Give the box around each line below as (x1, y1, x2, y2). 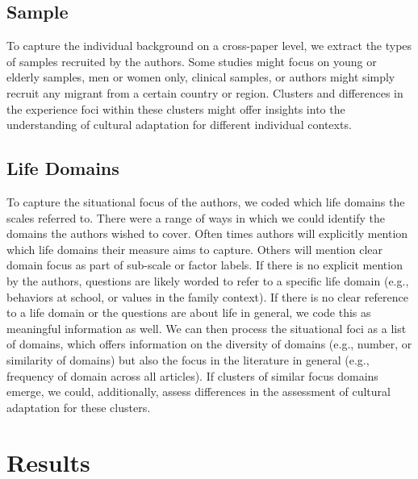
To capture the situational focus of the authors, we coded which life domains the (6, 193, 405, 210)
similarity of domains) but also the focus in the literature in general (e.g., (6, 351, 370, 368)
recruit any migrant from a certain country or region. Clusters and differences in (6, 84, 403, 101)
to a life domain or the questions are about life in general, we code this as (6, 304, 371, 321)
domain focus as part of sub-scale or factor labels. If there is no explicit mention (6, 256, 403, 273)
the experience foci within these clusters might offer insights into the (6, 100, 345, 117)
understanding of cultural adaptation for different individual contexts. (6, 116, 352, 133)
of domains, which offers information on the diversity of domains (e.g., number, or (6, 335, 412, 352)
